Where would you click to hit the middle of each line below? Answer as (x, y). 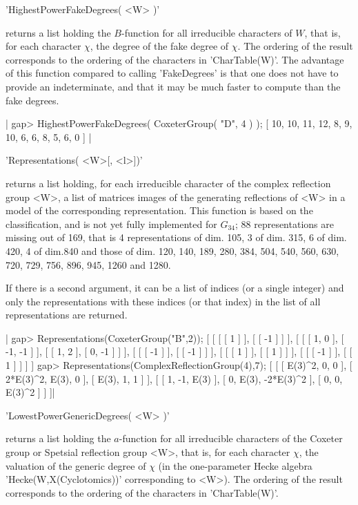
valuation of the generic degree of (76, 465)
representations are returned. (67, 315)
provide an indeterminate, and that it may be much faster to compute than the (173, 86)
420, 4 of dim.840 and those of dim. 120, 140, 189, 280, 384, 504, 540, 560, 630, (172, 250)
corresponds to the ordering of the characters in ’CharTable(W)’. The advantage (175, 59)
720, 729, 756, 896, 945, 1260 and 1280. (88, 264)
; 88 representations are (284, 223)
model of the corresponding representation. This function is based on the (159, 210)
